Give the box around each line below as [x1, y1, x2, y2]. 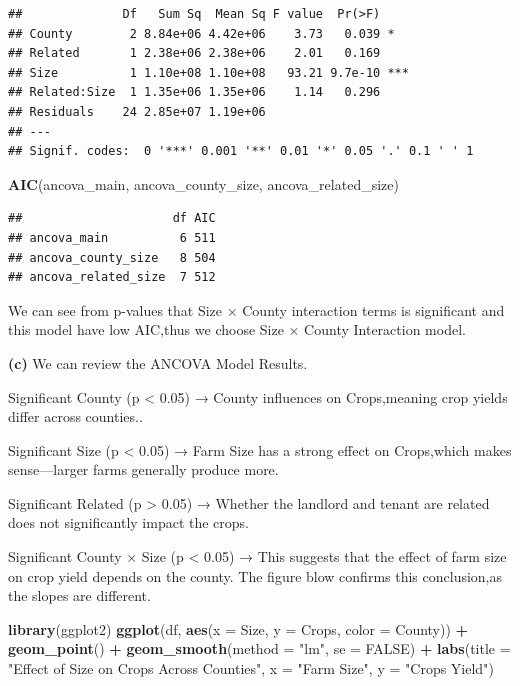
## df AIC [8, 211, 216, 226]
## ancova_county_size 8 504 [8, 250, 216, 265]
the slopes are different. [8, 585, 151, 606]
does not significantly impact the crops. [8, 512, 249, 533]
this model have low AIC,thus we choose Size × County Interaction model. [8, 319, 466, 340]
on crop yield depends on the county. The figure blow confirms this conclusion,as [8, 565, 503, 586]
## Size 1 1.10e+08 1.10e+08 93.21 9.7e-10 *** [8, 65, 409, 80]
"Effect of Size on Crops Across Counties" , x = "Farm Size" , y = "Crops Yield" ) [8, 658, 494, 679]
